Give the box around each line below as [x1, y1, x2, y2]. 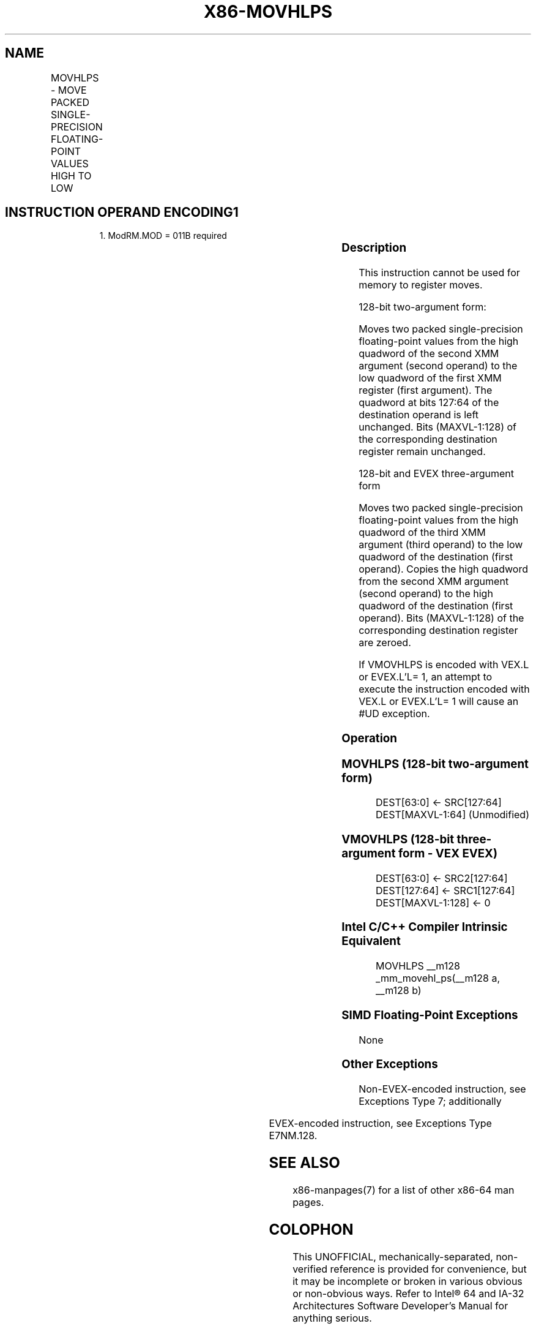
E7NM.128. [269, 1129, 318, 1142]
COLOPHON [269, 1220, 354, 1238]
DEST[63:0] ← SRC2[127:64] [376, 872, 508, 884]
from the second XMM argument [359, 575, 509, 588]
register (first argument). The [359, 384, 493, 397]
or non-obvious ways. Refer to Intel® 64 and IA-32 [292, 1287, 524, 1300]
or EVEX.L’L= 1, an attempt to [359, 671, 493, 683]
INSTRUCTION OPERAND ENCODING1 [5, 205, 239, 220]
